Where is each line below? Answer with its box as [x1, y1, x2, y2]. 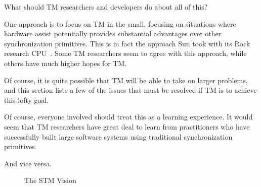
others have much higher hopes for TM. [4, 57, 127, 68]
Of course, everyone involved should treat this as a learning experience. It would [4, 111, 253, 122]
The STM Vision [24, 175, 76, 185]
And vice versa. [4, 158, 52, 168]
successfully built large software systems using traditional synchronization [4, 131, 233, 142]
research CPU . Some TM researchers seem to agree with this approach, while [4, 48, 247, 58]
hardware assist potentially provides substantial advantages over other [4, 28, 222, 39]
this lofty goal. [4, 94, 49, 105]
